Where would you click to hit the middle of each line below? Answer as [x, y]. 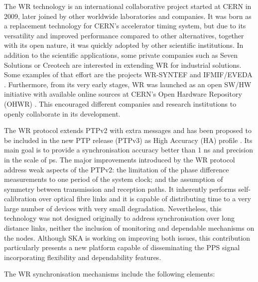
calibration [20, 199]
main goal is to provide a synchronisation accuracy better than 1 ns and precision [129, 150]
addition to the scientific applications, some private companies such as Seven [121, 55]
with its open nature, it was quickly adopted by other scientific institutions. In [124, 45]
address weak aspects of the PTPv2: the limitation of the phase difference [117, 169]
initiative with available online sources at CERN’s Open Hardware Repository [123, 94]
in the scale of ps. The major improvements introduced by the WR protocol [120, 159]
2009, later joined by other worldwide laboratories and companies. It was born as [128, 16]
